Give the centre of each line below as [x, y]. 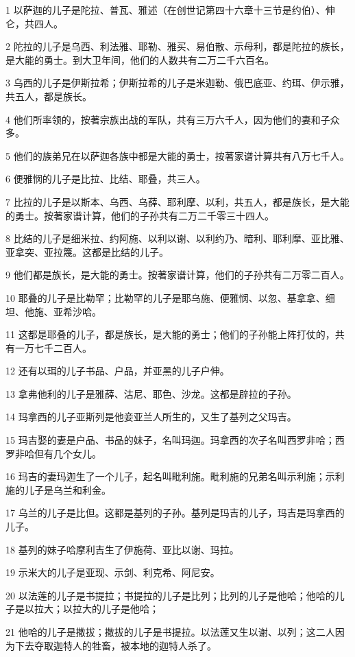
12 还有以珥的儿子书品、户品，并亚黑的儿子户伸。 [118, 371]
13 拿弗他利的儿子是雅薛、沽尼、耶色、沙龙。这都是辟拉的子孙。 [151, 393]
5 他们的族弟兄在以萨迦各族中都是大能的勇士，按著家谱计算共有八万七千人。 [177, 155]
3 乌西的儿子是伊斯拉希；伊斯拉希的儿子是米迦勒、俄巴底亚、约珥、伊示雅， [177, 83]
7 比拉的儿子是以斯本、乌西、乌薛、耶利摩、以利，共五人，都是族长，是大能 [177, 201]
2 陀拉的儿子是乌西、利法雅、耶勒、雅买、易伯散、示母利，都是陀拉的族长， [177, 46]
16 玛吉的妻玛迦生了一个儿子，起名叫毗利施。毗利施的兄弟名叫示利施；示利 [175, 476]
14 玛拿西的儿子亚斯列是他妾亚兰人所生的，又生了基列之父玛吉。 [151, 417]
